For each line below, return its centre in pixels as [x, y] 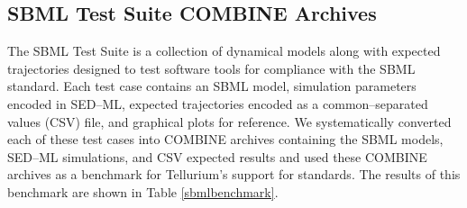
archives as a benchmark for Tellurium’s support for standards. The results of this [234, 174]
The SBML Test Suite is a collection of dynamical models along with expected [224, 51]
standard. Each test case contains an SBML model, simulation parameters [212, 86]
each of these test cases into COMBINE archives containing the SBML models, [225, 139]
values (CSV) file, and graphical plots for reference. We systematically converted [229, 121]
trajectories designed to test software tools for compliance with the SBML [211, 68]
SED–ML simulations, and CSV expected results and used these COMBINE [217, 156]
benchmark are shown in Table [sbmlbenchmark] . [143, 191]
